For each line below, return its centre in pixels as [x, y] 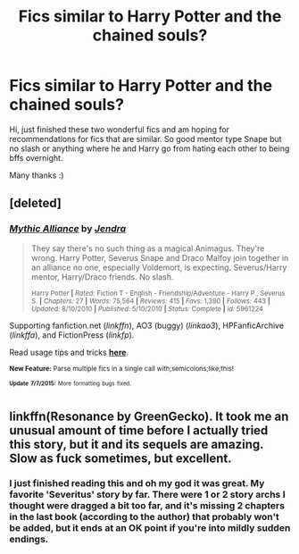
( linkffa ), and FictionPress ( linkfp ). [72, 335]
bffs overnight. [36, 157]
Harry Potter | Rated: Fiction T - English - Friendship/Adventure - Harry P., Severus [158, 293]
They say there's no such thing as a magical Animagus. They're [148, 248]
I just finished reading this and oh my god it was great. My [137, 483]
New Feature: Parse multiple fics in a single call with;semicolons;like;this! [122, 368]
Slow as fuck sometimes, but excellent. [120, 458]
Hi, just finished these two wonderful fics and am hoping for [120, 129]
